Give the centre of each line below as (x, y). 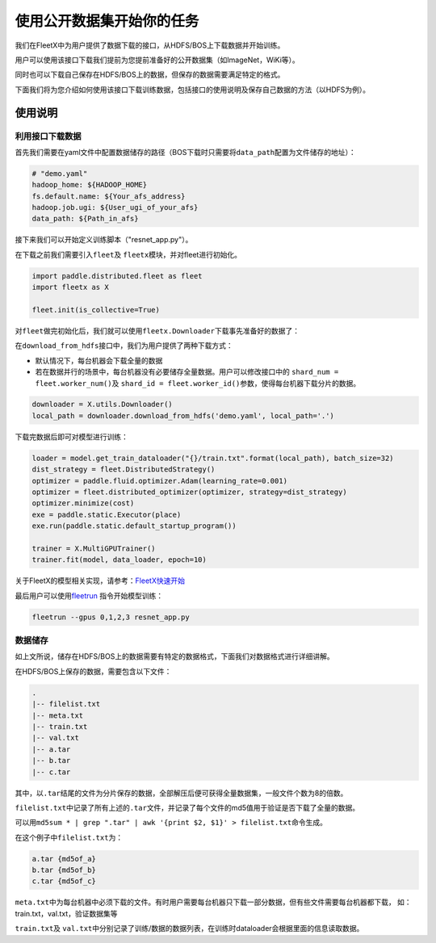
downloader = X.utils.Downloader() (102, 404)
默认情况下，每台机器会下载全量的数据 (99, 360)
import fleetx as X (70, 287)
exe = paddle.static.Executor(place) (107, 514)
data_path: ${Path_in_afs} (85, 219)
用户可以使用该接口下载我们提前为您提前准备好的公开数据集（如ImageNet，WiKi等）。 (157, 60)
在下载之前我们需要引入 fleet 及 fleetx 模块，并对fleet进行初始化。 (128, 254)
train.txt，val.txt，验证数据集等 (66, 913)
